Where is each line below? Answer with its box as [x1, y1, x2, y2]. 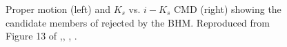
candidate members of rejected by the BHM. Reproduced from [6, 15, 270, 29]
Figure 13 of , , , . [6, 29, 77, 43]
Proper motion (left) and [6, 2, 110, 16]
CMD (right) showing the [173, 2, 281, 16]
